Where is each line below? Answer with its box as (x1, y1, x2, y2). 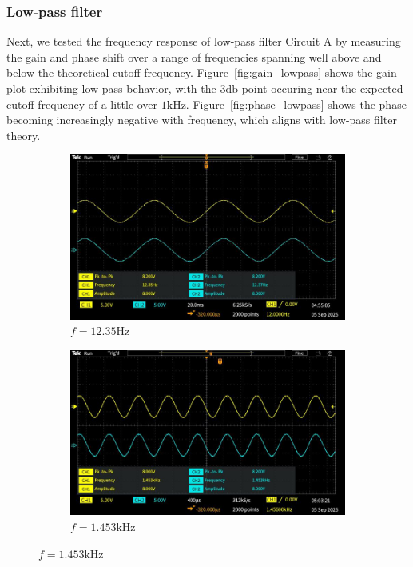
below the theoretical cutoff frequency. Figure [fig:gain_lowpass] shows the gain (6, 64, 397, 81)
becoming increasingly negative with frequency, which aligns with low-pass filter (6, 111, 397, 128)
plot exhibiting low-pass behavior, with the (6, 80, 216, 96)
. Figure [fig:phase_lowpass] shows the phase (185, 95, 407, 112)
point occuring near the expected (241, 80, 403, 96)
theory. (6, 126, 41, 143)
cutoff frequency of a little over (6, 95, 158, 112)
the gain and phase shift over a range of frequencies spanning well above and (6, 48, 382, 65)
